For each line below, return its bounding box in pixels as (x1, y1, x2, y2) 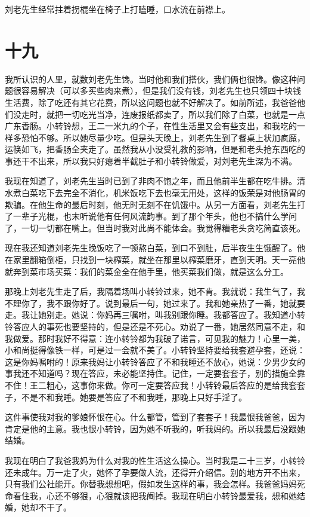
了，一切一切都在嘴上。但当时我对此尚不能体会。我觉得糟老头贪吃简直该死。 (5, 221, 305, 234)
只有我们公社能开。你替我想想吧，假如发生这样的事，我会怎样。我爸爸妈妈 (5, 478, 297, 490)
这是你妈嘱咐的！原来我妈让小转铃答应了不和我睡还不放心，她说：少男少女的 (5, 355, 305, 368)
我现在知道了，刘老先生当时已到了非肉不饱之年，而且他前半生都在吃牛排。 (5, 175, 297, 187)
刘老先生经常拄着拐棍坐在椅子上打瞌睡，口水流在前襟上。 (5, 3, 230, 15)
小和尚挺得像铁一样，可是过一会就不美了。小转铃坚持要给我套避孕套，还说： (5, 344, 305, 356)
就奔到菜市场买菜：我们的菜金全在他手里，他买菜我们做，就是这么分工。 (5, 265, 289, 277)
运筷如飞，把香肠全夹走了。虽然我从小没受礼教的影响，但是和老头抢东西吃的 (5, 143, 305, 155)
